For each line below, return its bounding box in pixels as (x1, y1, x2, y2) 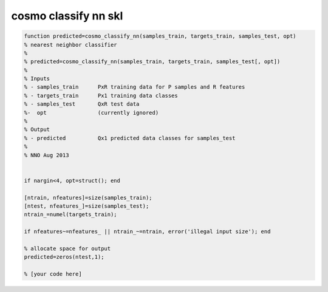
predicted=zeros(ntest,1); (24, 254, 104, 260)
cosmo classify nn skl (11, 9, 123, 22)
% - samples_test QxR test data (24, 101, 140, 107)
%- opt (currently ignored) (24, 109, 159, 116)
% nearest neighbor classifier (24, 41, 118, 48)
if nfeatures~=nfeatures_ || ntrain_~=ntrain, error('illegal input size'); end (24, 228, 271, 235)
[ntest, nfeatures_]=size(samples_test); (24, 202, 149, 209)
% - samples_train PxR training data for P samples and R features (24, 84, 245, 90)
